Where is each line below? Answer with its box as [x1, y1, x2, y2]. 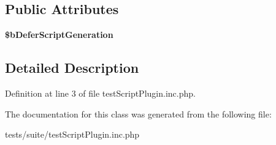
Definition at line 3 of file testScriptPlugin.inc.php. [5, 87, 196, 99]
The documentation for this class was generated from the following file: [5, 107, 272, 120]
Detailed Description [5, 58, 139, 77]
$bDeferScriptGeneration [5, 28, 113, 41]
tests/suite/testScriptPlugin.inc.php [5, 128, 140, 141]
